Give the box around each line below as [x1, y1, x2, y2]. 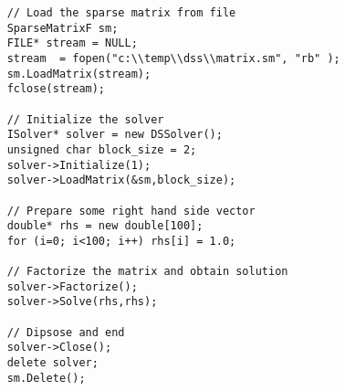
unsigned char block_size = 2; [6, 143, 197, 156]
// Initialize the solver [6, 112, 164, 126]
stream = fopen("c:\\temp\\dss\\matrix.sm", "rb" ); [6, 51, 340, 65]
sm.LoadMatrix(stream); [6, 67, 152, 80]
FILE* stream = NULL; [6, 37, 138, 50]
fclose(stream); [6, 82, 106, 96]
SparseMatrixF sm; [6, 21, 119, 35]
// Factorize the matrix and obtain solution [6, 265, 288, 279]
